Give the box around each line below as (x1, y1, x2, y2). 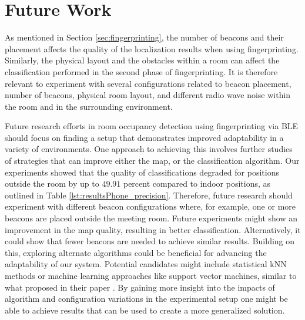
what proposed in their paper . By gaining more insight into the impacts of (5, 281, 275, 293)
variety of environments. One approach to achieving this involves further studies (5, 143, 293, 155)
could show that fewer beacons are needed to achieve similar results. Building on (5, 235, 295, 247)
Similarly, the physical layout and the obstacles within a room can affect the (5, 54, 280, 66)
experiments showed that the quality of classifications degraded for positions (5, 166, 279, 178)
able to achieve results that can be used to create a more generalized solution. (5, 304, 285, 316)
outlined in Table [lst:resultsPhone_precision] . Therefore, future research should (5, 188, 293, 201)
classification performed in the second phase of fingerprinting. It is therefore (5, 65, 278, 78)
